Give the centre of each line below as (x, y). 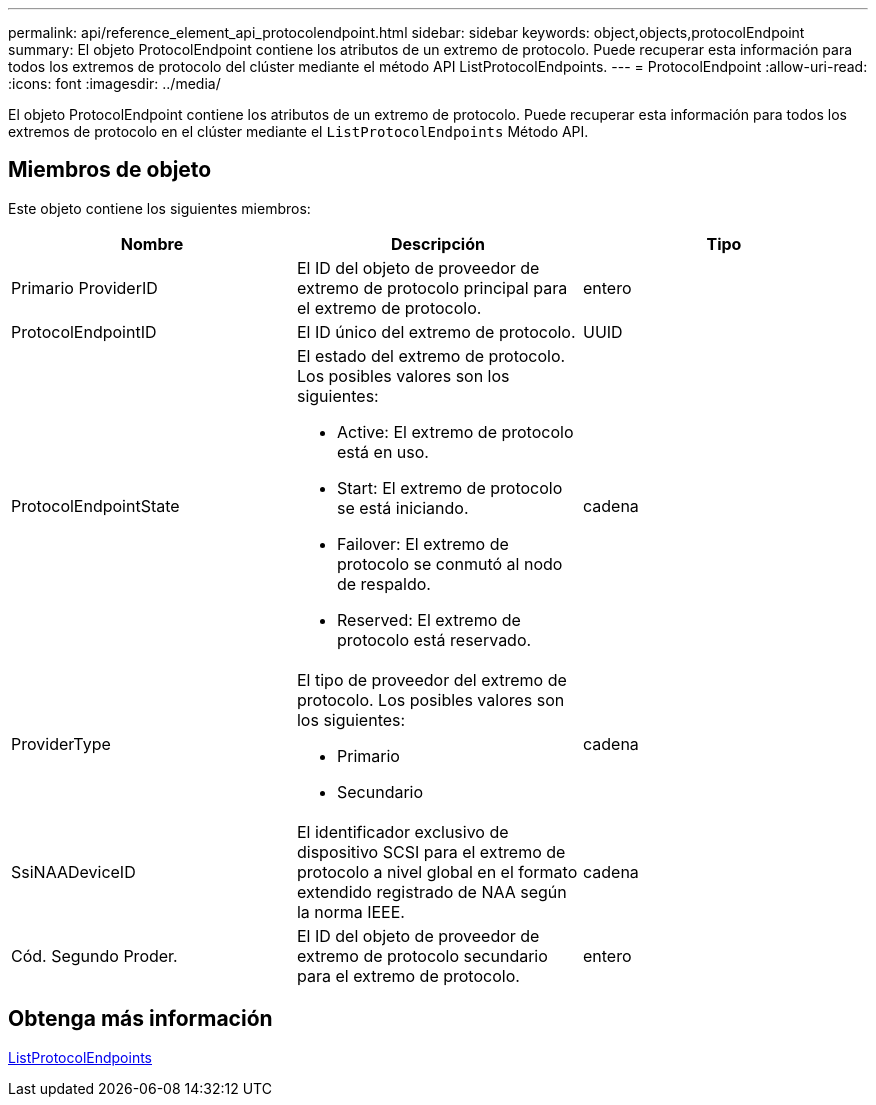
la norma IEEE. (350, 911)
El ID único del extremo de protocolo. (436, 331)
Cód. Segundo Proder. (94, 955)
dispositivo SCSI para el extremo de (431, 851)
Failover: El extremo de (422, 543)
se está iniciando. (402, 507)
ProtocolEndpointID (84, 331)
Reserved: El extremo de (428, 619)
